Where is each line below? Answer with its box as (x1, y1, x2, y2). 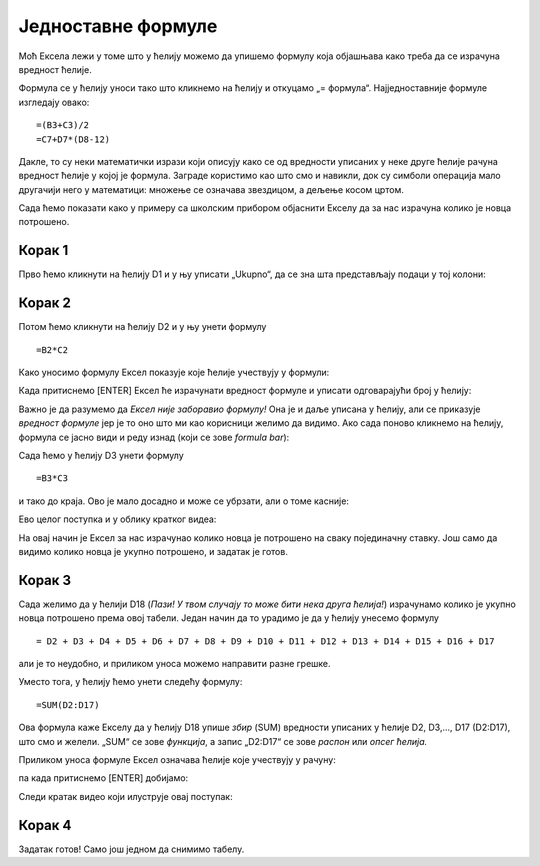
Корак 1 (18, 242, 69, 259)
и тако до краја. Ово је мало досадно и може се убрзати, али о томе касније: (18, 495, 350, 507)
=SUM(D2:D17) (36, 699, 100, 710)
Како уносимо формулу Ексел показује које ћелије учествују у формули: (18, 366, 330, 379)
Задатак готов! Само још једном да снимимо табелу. (18, 843, 245, 855)
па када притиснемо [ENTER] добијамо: (18, 772, 189, 784)
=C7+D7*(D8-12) (36, 133, 111, 145)
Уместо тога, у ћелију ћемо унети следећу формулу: (18, 676, 243, 688)
